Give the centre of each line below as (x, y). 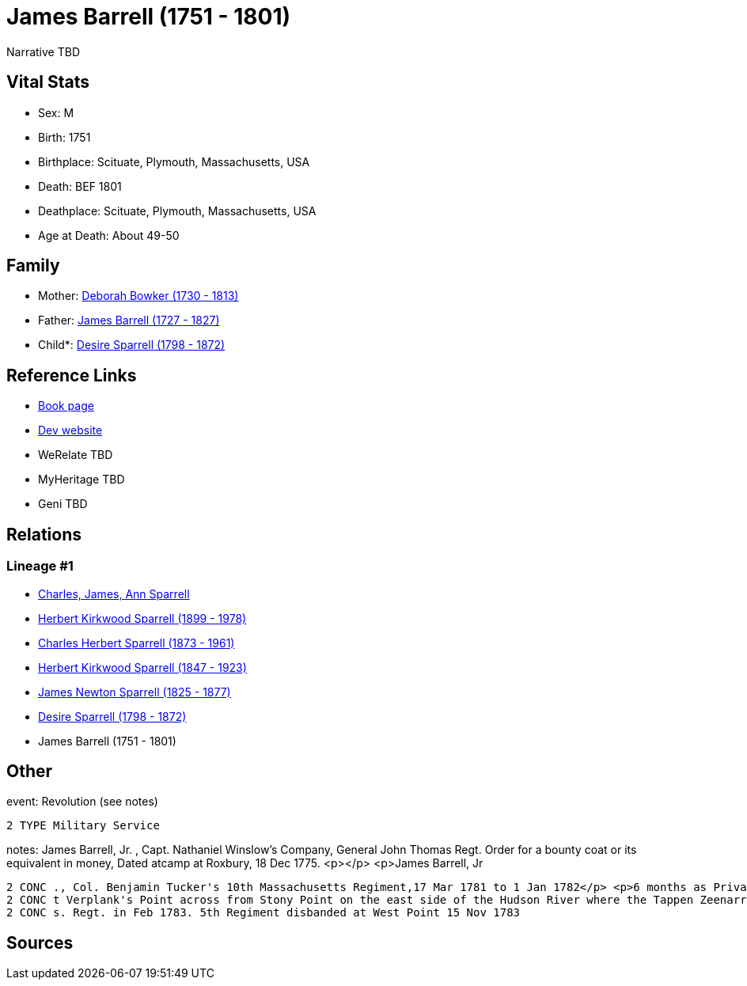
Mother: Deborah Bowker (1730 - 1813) (138, 296)
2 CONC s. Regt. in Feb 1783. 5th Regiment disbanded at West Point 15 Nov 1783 (264, 913)
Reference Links (72, 375)
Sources (40, 942)
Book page (66, 406)
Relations (44, 534)
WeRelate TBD (76, 455)
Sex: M (56, 112)
